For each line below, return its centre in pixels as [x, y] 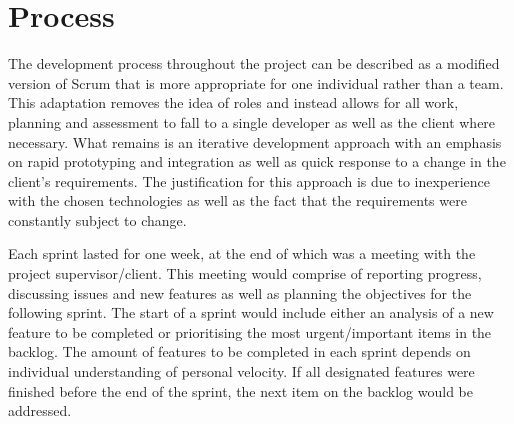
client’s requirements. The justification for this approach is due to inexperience [249, 180]
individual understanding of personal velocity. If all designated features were [241, 371]
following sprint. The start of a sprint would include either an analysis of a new [251, 312]
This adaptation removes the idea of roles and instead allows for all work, [233, 102]
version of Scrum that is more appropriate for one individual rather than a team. [256, 82]
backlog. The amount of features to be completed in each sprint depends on [239, 351]
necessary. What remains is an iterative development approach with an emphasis [255, 141]
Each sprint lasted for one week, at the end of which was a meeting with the [242, 253]
